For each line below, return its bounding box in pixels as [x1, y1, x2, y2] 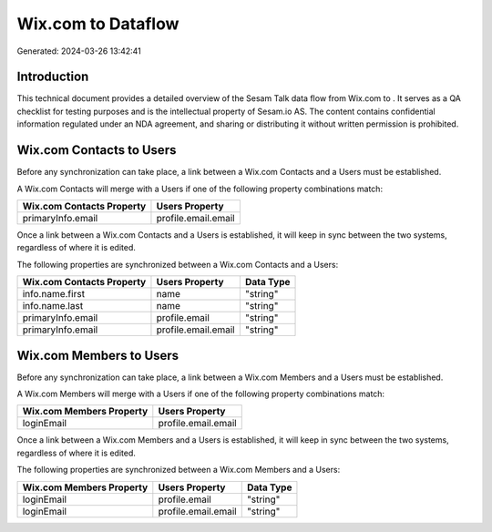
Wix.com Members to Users [16, 347, 179, 363]
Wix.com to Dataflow [16, 14, 179, 34]
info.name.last [22, 300, 84, 312]
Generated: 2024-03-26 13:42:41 [16, 46, 141, 56]
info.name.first [22, 288, 86, 301]
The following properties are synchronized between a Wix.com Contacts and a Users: [16, 259, 339, 270]
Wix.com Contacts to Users [16, 142, 177, 159]
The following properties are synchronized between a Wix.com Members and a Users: [16, 465, 341, 476]
